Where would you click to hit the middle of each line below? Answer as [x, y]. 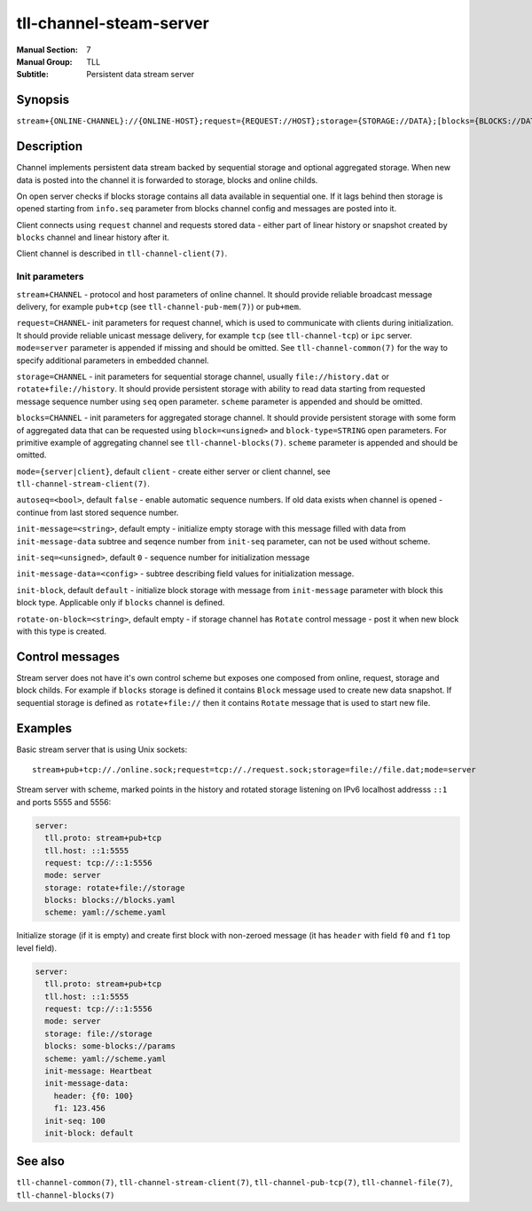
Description [50, 146]
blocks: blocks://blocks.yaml [110, 900]
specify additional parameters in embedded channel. [113, 360]
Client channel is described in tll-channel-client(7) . [122, 254]
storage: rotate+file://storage [115, 887]
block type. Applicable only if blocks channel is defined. [121, 603]
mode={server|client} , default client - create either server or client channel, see [174, 471]
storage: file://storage [98, 1033]
